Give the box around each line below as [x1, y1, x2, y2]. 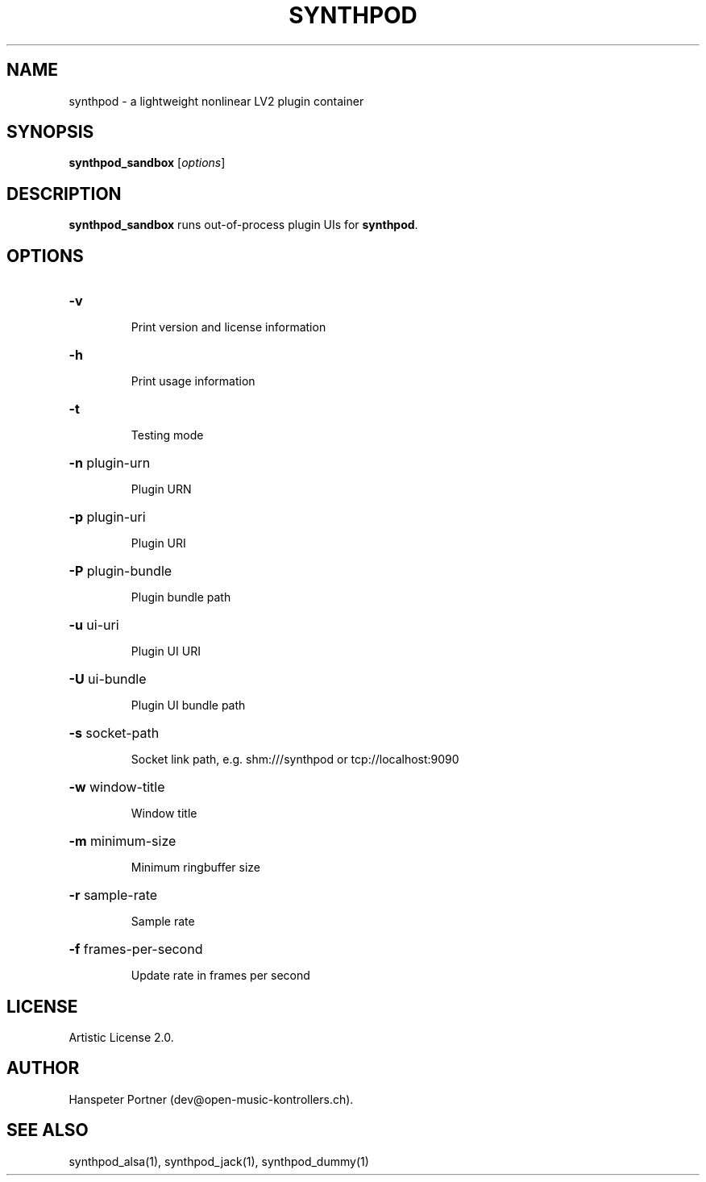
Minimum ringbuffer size [131, 860, 260, 875]
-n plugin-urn [69, 455, 151, 472]
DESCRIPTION [6, 183, 122, 204]
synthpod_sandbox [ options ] [69, 156, 226, 170]
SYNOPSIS [6, 122, 94, 143]
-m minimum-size [69, 833, 176, 850]
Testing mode [131, 428, 204, 443]
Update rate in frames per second [131, 968, 310, 983]
